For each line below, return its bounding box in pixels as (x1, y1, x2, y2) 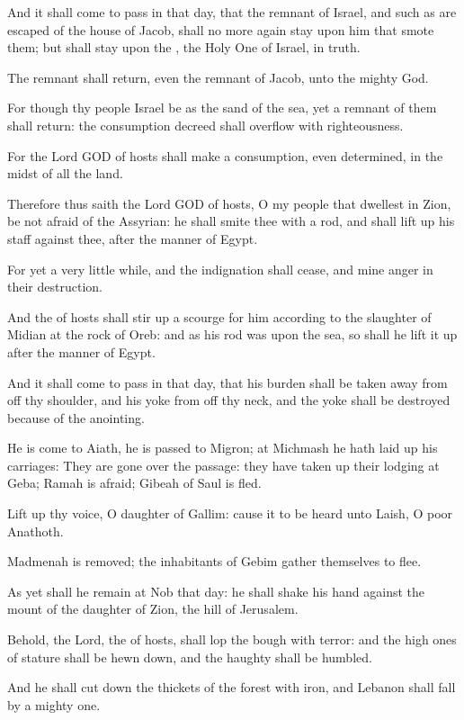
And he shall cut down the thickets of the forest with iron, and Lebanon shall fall (7, 678, 456, 697)
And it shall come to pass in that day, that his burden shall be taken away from (7, 373, 448, 391)
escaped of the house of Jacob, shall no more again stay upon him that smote (7, 20, 434, 39)
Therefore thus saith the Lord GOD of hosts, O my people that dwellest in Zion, (7, 193, 451, 212)
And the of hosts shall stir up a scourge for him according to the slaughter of (7, 307, 432, 326)
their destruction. (7, 277, 103, 296)
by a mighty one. (7, 695, 101, 714)
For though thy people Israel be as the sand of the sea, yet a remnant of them (7, 98, 437, 117)
